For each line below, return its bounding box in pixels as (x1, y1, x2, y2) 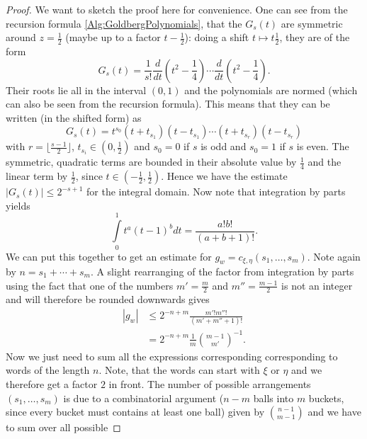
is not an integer (281, 278, 353, 292)
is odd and (201, 139, 247, 154)
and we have (307, 404, 361, 419)
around (6, 30, 36, 45)
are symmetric (281, 16, 343, 30)
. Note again (307, 249, 361, 263)
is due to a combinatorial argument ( (63, 390, 224, 405)
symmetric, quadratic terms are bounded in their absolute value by (6, 154, 297, 169)
